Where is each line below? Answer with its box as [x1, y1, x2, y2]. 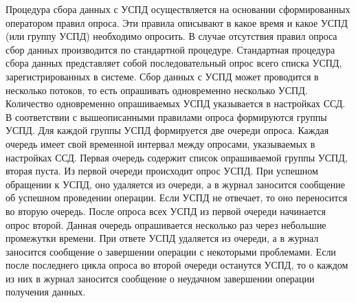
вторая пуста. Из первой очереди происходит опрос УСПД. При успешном [5, 164, 318, 178]
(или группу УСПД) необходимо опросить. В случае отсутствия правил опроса [5, 29, 337, 43]
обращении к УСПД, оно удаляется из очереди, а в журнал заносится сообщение [5, 177, 345, 191]
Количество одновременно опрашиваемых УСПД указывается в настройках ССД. [5, 96, 346, 111]
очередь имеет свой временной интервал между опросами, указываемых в [5, 136, 315, 150]
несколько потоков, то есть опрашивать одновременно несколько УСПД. [5, 82, 308, 97]
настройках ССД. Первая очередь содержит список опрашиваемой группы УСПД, [5, 150, 348, 164]
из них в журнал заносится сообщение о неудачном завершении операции [5, 271, 315, 285]
